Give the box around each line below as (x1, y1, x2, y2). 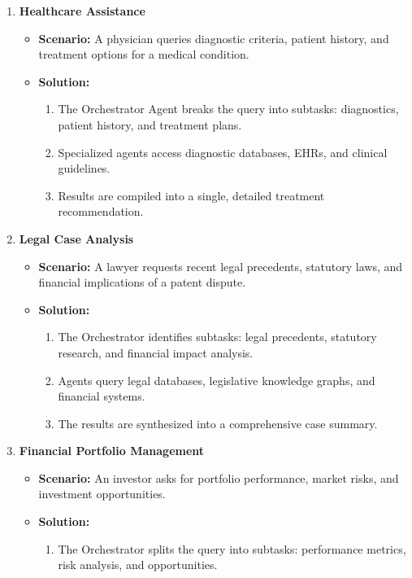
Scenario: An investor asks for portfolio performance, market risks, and (38, 469, 399, 486)
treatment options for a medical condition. (38, 46, 249, 63)
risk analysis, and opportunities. (58, 556, 218, 573)
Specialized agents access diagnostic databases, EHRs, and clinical (58, 143, 388, 160)
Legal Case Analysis (19, 230, 134, 247)
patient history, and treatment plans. (58, 116, 242, 133)
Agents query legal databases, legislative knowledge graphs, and (58, 371, 375, 388)
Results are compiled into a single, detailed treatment (58, 186, 325, 204)
